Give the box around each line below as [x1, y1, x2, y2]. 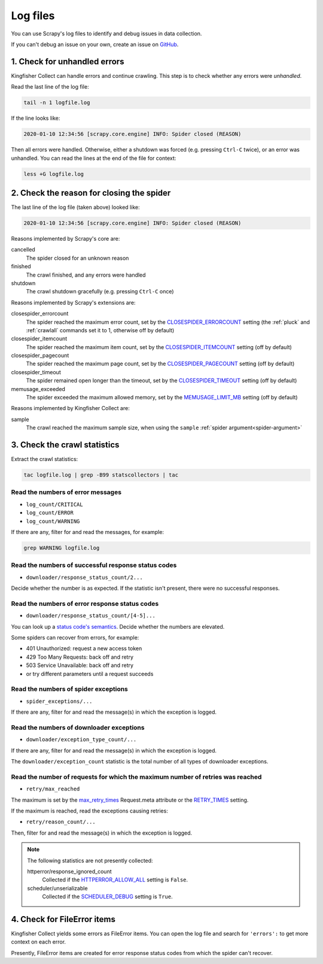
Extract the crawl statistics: [11, 456, 78, 463]
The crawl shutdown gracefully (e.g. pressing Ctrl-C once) [26, 288, 174, 295]
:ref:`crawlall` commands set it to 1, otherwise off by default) [26, 326, 175, 334]
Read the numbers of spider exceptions [11, 685, 129, 693]
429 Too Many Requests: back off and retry [26, 653, 134, 660]
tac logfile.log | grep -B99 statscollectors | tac [23, 472, 179, 478]
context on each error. [11, 938, 66, 945]
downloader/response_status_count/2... [26, 574, 143, 581]
